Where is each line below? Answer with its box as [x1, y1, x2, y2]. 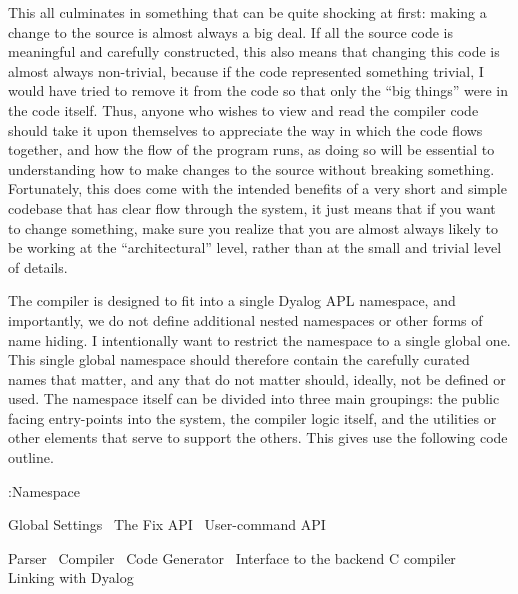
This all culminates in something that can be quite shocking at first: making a [8, 2, 487, 22]
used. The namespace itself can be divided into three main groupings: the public [8, 388, 500, 409]
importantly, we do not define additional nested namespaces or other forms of [8, 309, 483, 330]
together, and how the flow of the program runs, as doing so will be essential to [8, 139, 495, 160]
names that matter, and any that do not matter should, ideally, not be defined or [8, 368, 506, 389]
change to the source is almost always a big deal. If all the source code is [8, 21, 453, 42]
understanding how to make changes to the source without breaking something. [8, 158, 495, 179]
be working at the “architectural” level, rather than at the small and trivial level [8, 237, 502, 258]
